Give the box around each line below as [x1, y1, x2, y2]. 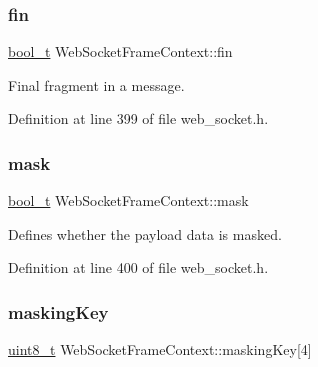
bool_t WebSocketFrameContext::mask [8, 190, 249, 211]
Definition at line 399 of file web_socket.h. [8, 108, 269, 129]
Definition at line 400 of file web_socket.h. [8, 257, 269, 278]
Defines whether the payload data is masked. [8, 223, 282, 244]
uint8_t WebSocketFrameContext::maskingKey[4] [8, 339, 312, 360]
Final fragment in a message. [8, 74, 185, 95]
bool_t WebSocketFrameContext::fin [8, 41, 233, 62]
